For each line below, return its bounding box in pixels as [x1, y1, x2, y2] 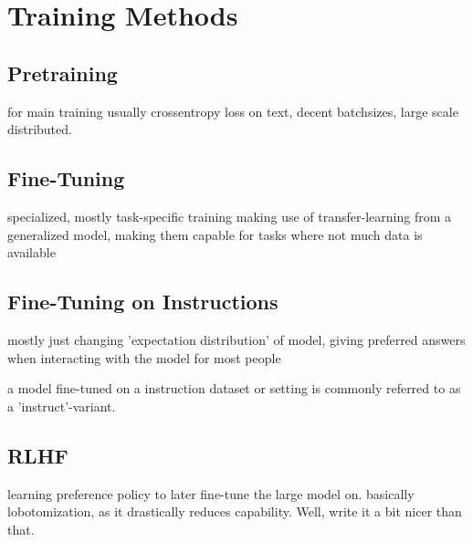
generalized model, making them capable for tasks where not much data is [7, 224, 423, 244]
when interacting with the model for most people [7, 348, 281, 367]
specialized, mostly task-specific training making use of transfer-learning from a [7, 206, 451, 225]
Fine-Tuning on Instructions [7, 287, 279, 316]
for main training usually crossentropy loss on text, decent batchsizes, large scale [7, 101, 458, 120]
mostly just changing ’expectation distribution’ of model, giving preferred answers [7, 329, 466, 349]
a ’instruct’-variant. [7, 396, 116, 415]
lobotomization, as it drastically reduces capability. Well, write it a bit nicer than [7, 502, 462, 521]
